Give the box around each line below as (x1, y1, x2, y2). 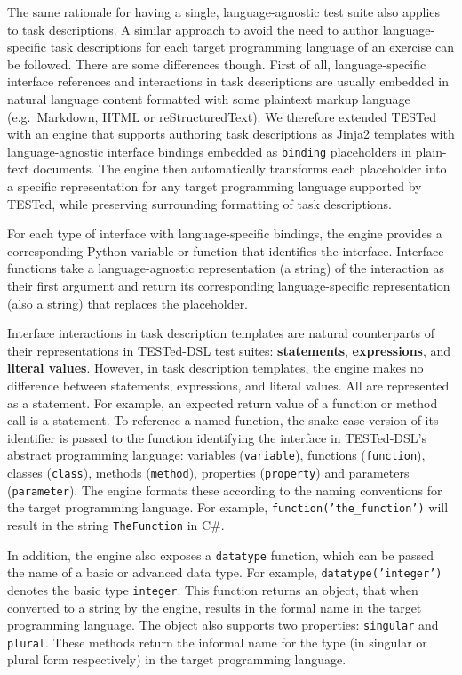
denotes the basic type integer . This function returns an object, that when (7, 580, 418, 599)
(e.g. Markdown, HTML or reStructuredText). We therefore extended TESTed (7, 107, 436, 125)
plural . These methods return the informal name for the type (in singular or (7, 632, 427, 651)
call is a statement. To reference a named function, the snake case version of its (7, 411, 439, 430)
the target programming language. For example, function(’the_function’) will (7, 498, 449, 517)
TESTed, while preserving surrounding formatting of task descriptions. (7, 194, 392, 213)
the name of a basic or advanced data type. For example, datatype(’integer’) (7, 563, 442, 582)
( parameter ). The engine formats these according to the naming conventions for (7, 480, 442, 499)
